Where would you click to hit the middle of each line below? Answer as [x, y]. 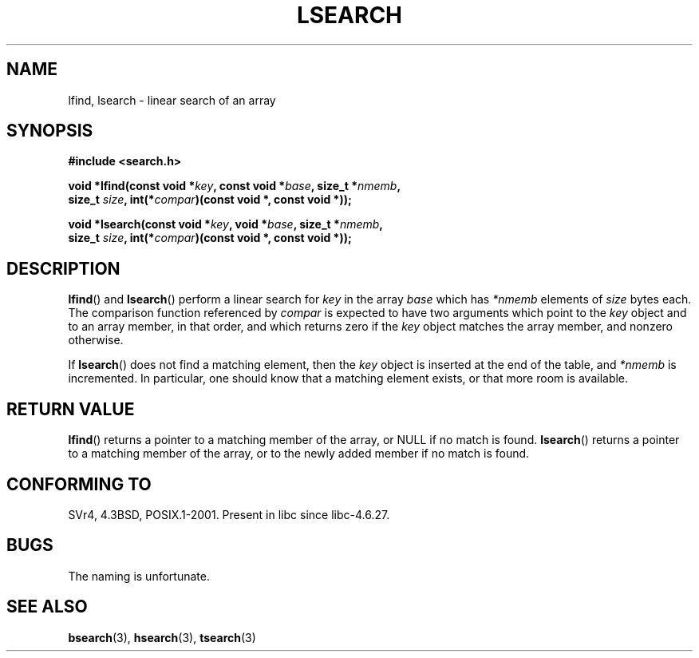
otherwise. [96, 340]
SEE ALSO [47, 607]
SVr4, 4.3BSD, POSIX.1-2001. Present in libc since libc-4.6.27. [229, 514]
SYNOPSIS [50, 131]
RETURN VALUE [71, 409]
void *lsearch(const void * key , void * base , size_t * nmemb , [226, 224]
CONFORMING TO [79, 484]
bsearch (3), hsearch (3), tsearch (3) [162, 637]
